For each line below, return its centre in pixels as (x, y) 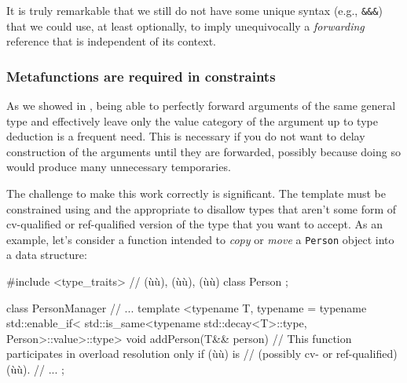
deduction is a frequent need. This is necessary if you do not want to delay (186, 136)
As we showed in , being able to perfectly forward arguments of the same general (201, 106)
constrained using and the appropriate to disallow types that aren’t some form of (202, 208)
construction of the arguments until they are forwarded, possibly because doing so (203, 151)
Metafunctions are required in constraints (141, 76)
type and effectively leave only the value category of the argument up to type (192, 120)
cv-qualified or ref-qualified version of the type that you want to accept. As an (194, 224)
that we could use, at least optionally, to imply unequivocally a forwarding (185, 26)
